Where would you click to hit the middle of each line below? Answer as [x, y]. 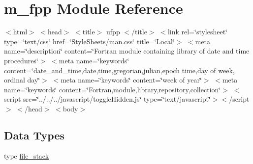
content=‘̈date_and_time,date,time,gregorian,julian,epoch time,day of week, [119, 70]
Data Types [34, 135]
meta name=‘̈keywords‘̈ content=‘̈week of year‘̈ [131, 80]
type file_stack [27, 155]
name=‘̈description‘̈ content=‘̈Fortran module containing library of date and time [127, 51]
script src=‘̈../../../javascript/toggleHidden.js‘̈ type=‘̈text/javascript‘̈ [107, 99]
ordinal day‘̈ [22, 80]
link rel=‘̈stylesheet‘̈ [198, 32]
